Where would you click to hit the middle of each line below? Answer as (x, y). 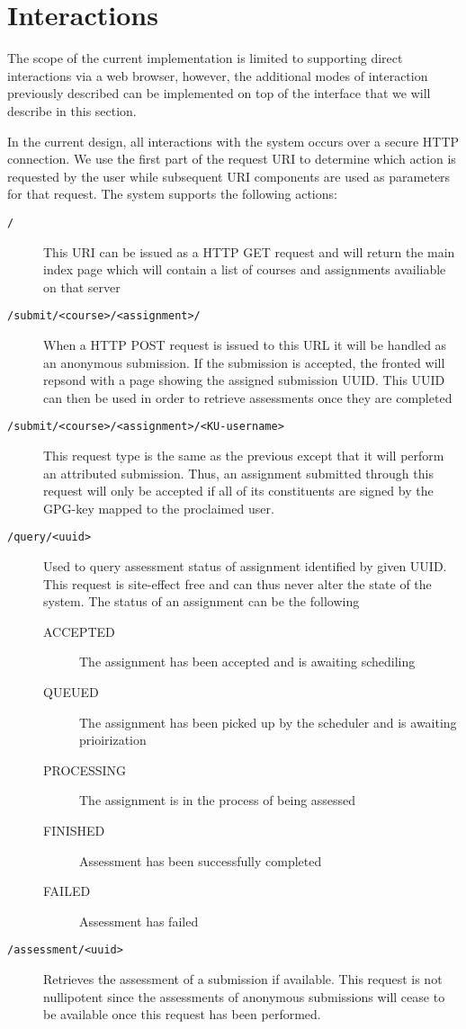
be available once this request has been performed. (182, 1014)
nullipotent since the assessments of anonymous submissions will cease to (244, 996)
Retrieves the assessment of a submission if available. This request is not (243, 979)
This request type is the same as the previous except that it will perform (244, 455)
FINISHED (74, 830)
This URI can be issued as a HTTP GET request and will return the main (249, 251)
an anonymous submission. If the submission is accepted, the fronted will (244, 362)
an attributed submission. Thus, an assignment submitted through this (238, 473)
